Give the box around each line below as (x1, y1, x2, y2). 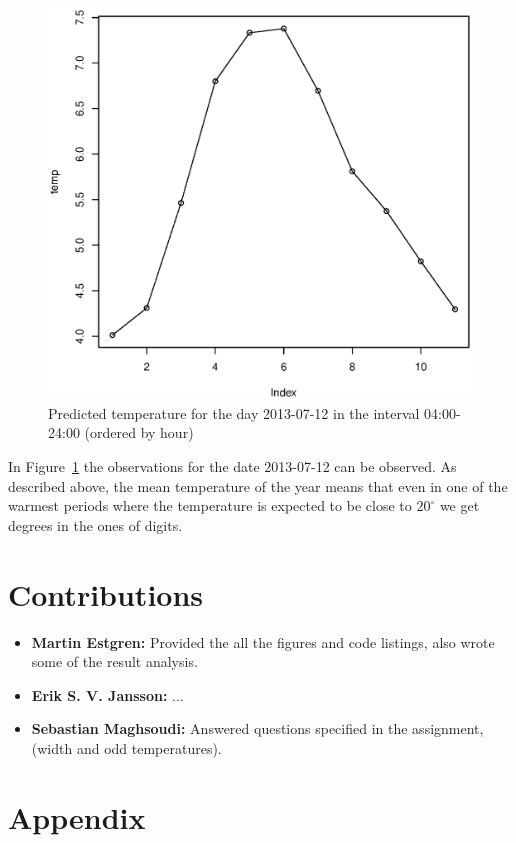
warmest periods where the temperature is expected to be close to (8, 495, 412, 516)
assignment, (412, 718, 484, 739)
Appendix (8, 796, 146, 837)
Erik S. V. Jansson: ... (31, 684, 184, 705)
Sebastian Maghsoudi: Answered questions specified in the (31, 718, 408, 739)
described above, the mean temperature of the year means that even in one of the (8, 475, 508, 496)
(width (31, 737, 73, 758)
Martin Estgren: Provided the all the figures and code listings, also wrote (31, 631, 495, 652)
